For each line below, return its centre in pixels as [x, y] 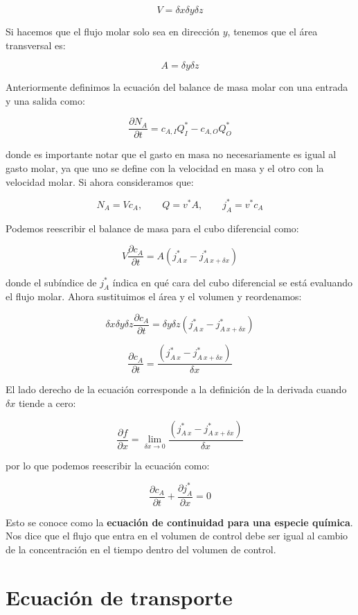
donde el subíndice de [51, 282]
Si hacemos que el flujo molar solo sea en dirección [113, 31]
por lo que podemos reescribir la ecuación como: [108, 465]
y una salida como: [45, 100]
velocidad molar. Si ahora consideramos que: [100, 181]
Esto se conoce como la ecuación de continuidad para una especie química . [179, 522]
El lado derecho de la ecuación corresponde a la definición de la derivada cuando [176, 389]
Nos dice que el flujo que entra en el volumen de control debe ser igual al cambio [177, 536]
